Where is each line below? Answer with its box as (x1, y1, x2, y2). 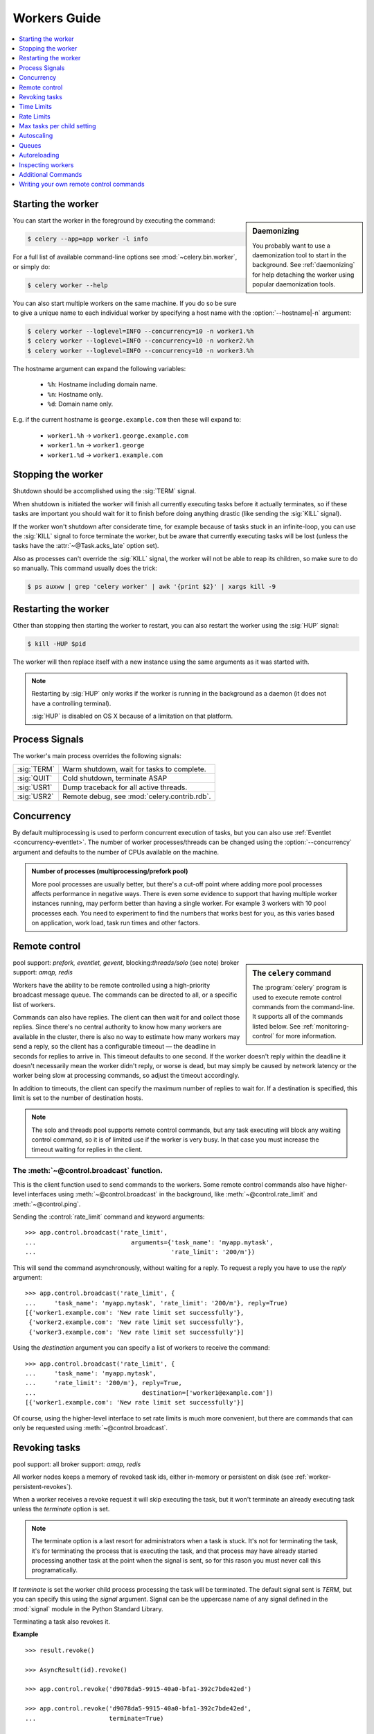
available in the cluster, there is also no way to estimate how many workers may (12, 1032, 240, 1040)
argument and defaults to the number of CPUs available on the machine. (12, 848, 220, 856)
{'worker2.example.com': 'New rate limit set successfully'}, (28, 1319, 244, 1326)
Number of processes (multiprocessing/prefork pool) (31, 867, 188, 875)
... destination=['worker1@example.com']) (25, 1389, 274, 1397)
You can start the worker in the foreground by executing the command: (12, 216, 216, 225)
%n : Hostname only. (47, 390, 103, 398)
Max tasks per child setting (19, 122, 96, 130)
